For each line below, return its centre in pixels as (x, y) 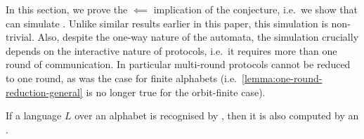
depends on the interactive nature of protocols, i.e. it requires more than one (171, 50)
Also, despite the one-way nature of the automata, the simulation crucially (198, 37)
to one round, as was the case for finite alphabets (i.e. (121, 78)
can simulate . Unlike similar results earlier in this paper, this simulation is (167, 23)
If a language (34, 115)
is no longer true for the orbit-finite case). (176, 92)
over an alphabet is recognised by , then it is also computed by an (217, 115)
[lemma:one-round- (282, 78)
